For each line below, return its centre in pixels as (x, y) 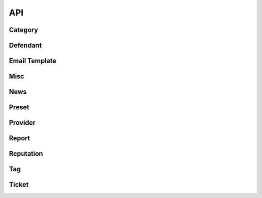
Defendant (25, 45)
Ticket (19, 185)
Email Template (33, 61)
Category (24, 30)
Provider (22, 123)
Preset (19, 107)
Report (19, 138)
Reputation (26, 154)
